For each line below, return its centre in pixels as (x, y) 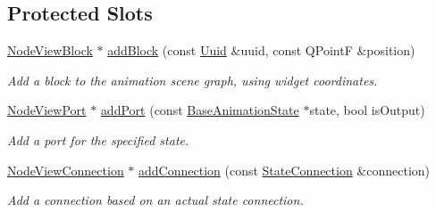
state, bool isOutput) (367, 110)
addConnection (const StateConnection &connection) (285, 170)
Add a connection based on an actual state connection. (155, 200)
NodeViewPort (47, 110)
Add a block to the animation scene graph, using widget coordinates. (193, 80)
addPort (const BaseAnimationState (200, 110)
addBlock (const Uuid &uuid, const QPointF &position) (261, 50)
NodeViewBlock (50, 50)
